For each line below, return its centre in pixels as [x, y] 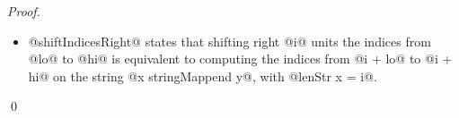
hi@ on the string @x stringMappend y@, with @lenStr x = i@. [203, 76]
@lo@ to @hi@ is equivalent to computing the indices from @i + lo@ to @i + [240, 59]
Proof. [24, 11]
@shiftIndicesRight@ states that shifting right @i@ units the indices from [229, 41]
